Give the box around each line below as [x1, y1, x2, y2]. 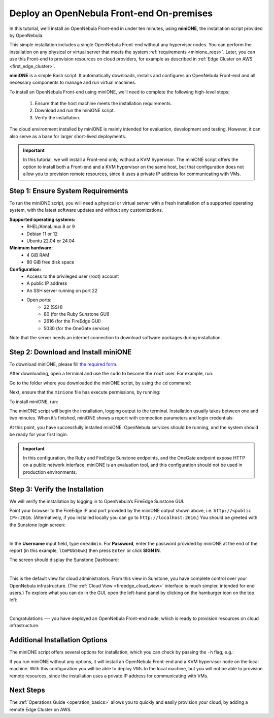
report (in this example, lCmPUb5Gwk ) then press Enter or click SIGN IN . [9, 547, 161, 553]
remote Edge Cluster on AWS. [9, 706, 72, 712]
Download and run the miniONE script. [35, 107, 115, 114]
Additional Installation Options [9, 636, 108, 644]
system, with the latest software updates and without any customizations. [9, 207, 163, 213]
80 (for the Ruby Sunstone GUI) [44, 311, 110, 317]
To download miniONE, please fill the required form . [9, 361, 118, 368]
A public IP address [26, 280, 67, 286]
